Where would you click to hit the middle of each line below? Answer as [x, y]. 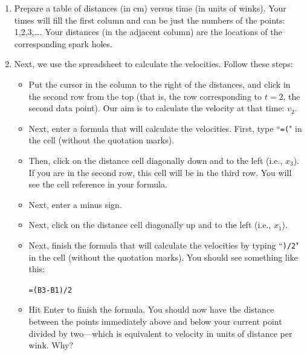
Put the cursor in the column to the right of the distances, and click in [160, 84]
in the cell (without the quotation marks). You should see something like [163, 257]
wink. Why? [51, 345]
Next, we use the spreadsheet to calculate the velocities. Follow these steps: [153, 64]
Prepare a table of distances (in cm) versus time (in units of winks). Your [150, 8]
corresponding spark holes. [63, 43]
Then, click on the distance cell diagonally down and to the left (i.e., [156, 160]
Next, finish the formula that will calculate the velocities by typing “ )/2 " [164, 245]
